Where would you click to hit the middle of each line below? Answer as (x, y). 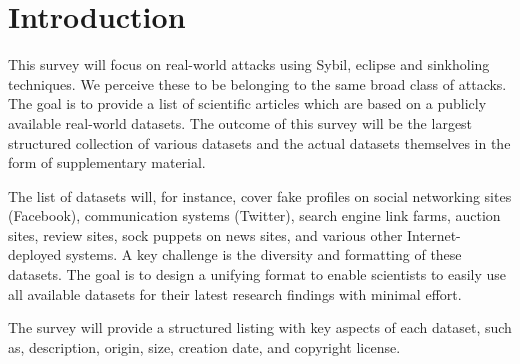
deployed (35, 254)
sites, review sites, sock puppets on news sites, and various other (205, 234)
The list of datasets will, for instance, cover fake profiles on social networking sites (260, 195)
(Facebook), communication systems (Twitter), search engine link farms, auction (254, 215)
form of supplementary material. (107, 162)
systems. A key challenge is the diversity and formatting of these (263, 254)
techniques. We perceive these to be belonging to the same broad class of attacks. (257, 83)
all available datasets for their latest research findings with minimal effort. (235, 293)
